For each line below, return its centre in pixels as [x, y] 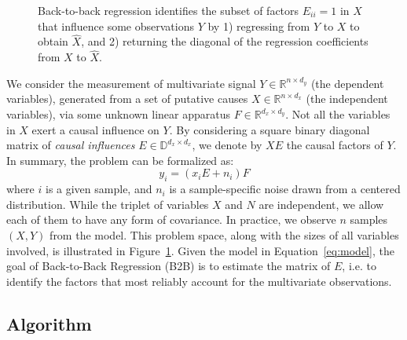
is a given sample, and [99, 189]
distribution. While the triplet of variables [108, 204]
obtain [53, 41]
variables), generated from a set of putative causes [127, 99]
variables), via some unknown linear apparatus [119, 114]
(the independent [347, 99]
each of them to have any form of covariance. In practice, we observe [171, 219]
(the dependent [347, 83]
